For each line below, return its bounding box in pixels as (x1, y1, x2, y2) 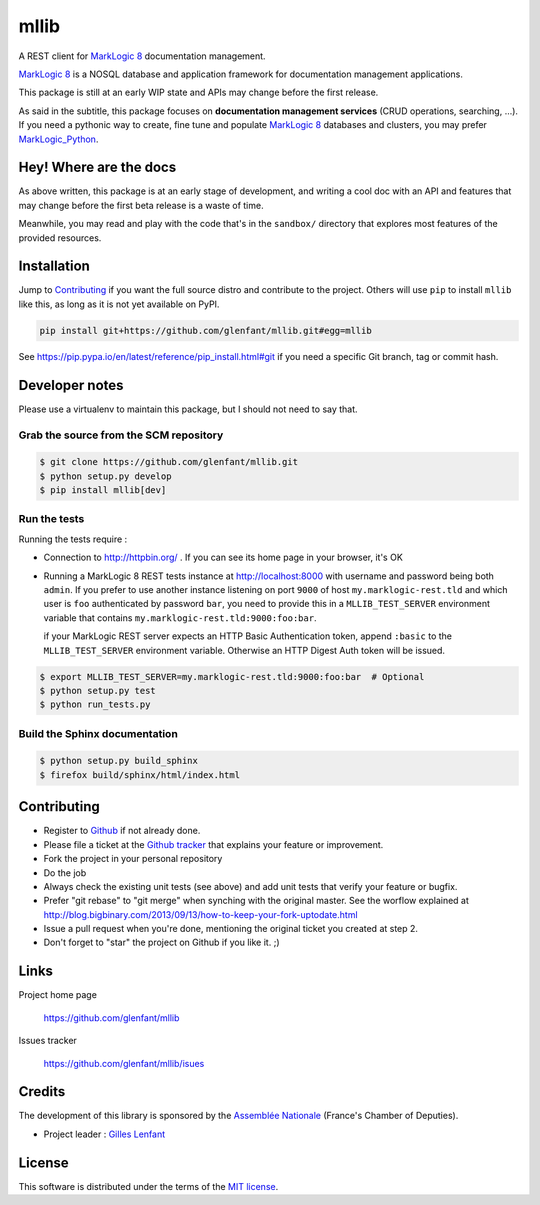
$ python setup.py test (39, 685, 157, 696)
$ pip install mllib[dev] (39, 485, 167, 496)
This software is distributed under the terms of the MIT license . (18, 1180, 279, 1192)
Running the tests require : (18, 533, 128, 545)
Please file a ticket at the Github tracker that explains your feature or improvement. (43, 838, 384, 850)
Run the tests (18, 512, 85, 526)
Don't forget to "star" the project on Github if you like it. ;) (43, 936, 280, 949)
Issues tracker (18, 1035, 77, 1047)
